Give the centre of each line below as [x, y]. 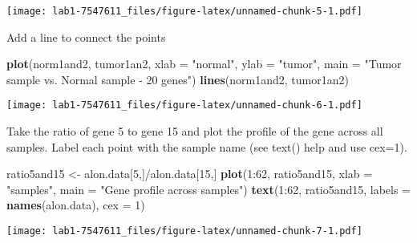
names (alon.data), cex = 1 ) [76, 205]
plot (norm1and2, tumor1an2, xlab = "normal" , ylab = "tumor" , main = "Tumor [204, 64]
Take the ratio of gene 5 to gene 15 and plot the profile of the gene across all [195, 131]
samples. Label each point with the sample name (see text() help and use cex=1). [207, 146]
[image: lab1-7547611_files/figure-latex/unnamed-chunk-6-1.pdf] [184, 105]
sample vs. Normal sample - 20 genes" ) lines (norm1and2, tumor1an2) [178, 79]
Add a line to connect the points [86, 36]
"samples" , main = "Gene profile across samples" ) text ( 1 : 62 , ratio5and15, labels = [209, 189]
